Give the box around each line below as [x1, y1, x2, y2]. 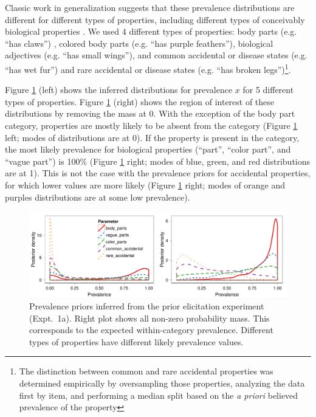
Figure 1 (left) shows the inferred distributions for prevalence [5, 83, 233, 96]
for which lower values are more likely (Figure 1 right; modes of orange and [5, 178, 286, 191]
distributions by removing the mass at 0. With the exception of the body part [5, 107, 295, 120]
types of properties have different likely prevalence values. [29, 335, 244, 348]
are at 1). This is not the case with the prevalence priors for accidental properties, [5, 167, 311, 179]
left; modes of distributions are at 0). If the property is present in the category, [5, 131, 300, 143]
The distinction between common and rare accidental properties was [19, 365, 273, 377]
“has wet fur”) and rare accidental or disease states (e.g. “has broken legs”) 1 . [5, 61, 291, 75]
